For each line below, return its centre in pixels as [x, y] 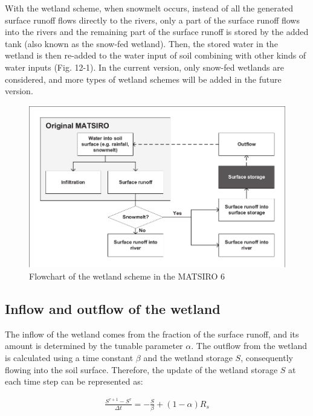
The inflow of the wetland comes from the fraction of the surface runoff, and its [152, 334]
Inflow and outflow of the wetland [113, 308]
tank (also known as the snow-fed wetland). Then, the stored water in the [141, 43]
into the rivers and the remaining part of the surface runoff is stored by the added [157, 32]
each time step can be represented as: [74, 381]
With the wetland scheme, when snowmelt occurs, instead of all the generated [149, 8]
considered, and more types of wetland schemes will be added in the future [143, 79]
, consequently [267, 357]
